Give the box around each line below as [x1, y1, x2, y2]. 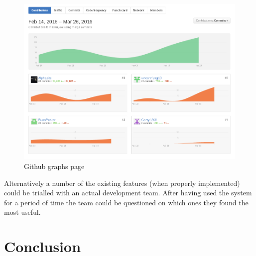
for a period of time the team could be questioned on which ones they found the [4, 197, 249, 207]
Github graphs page [24, 161, 85, 171]
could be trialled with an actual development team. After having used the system [4, 187, 252, 198]
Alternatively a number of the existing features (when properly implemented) [4, 177, 240, 188]
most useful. [4, 207, 41, 217]
